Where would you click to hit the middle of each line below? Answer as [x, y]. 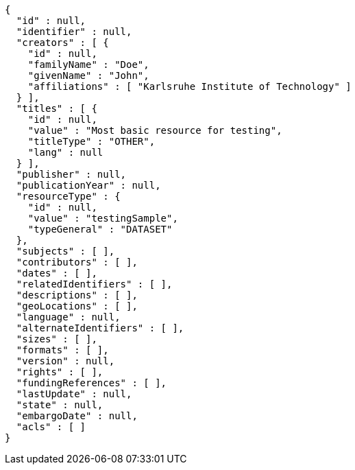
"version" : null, [65, 361]
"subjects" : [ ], [65, 251]
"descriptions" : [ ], [77, 295]
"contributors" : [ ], [77, 262]
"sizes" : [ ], [57, 339]
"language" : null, [68, 317]
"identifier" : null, [74, 32]
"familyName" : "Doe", [88, 64]
